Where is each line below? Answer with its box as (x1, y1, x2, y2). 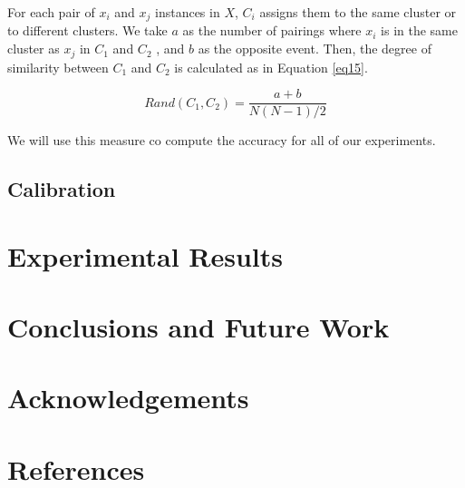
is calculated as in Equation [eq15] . (174, 57, 368, 76)
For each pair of (7, 3, 95, 21)
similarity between (7, 57, 109, 76)
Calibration (7, 175, 116, 203)
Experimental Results (7, 237, 283, 274)
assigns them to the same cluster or (259, 3, 457, 21)
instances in (154, 3, 220, 21)
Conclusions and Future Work (7, 308, 390, 346)
